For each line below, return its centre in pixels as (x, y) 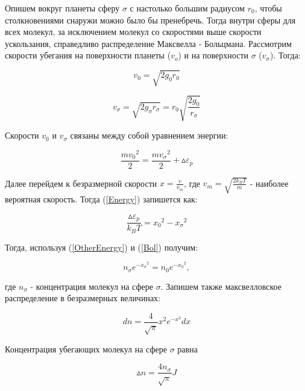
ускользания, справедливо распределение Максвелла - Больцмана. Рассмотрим (148, 43)
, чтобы (268, 8)
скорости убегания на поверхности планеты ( (88, 55)
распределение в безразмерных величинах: (83, 298)
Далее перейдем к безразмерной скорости (81, 183)
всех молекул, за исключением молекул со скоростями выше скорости (133, 32)
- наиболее (269, 183)
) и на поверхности (213, 55)
